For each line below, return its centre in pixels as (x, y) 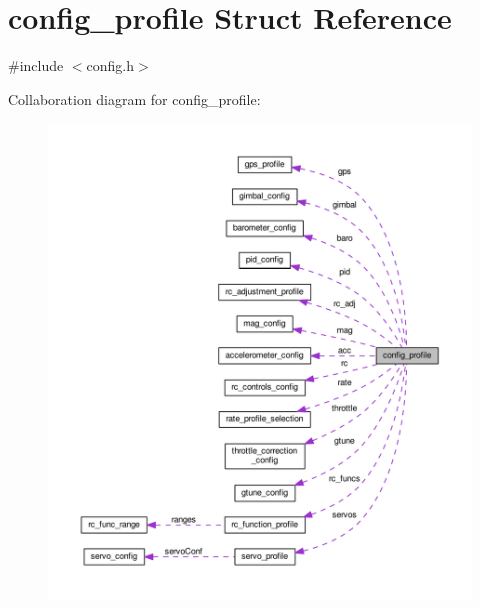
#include (36, 65)
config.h (110, 65)
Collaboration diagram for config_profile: (134, 98)
